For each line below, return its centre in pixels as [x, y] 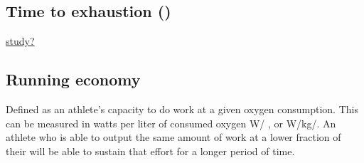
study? [20, 41]
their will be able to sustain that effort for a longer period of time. [150, 151]
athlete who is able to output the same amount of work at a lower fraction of [173, 137]
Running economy [73, 79]
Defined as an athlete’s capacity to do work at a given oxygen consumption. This [182, 109]
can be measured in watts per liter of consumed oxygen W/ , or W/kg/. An [171, 123]
